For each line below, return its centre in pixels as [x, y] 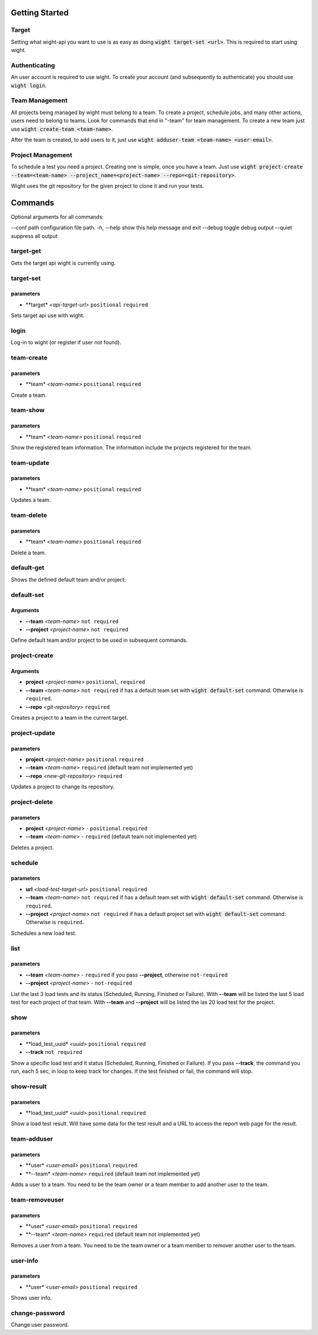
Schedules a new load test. [44, 933]
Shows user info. [32, 1298]
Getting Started [40, 13]
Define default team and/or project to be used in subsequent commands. [99, 640]
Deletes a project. [32, 847]
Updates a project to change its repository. [63, 787]
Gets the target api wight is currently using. [63, 263]
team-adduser [32, 1139]
